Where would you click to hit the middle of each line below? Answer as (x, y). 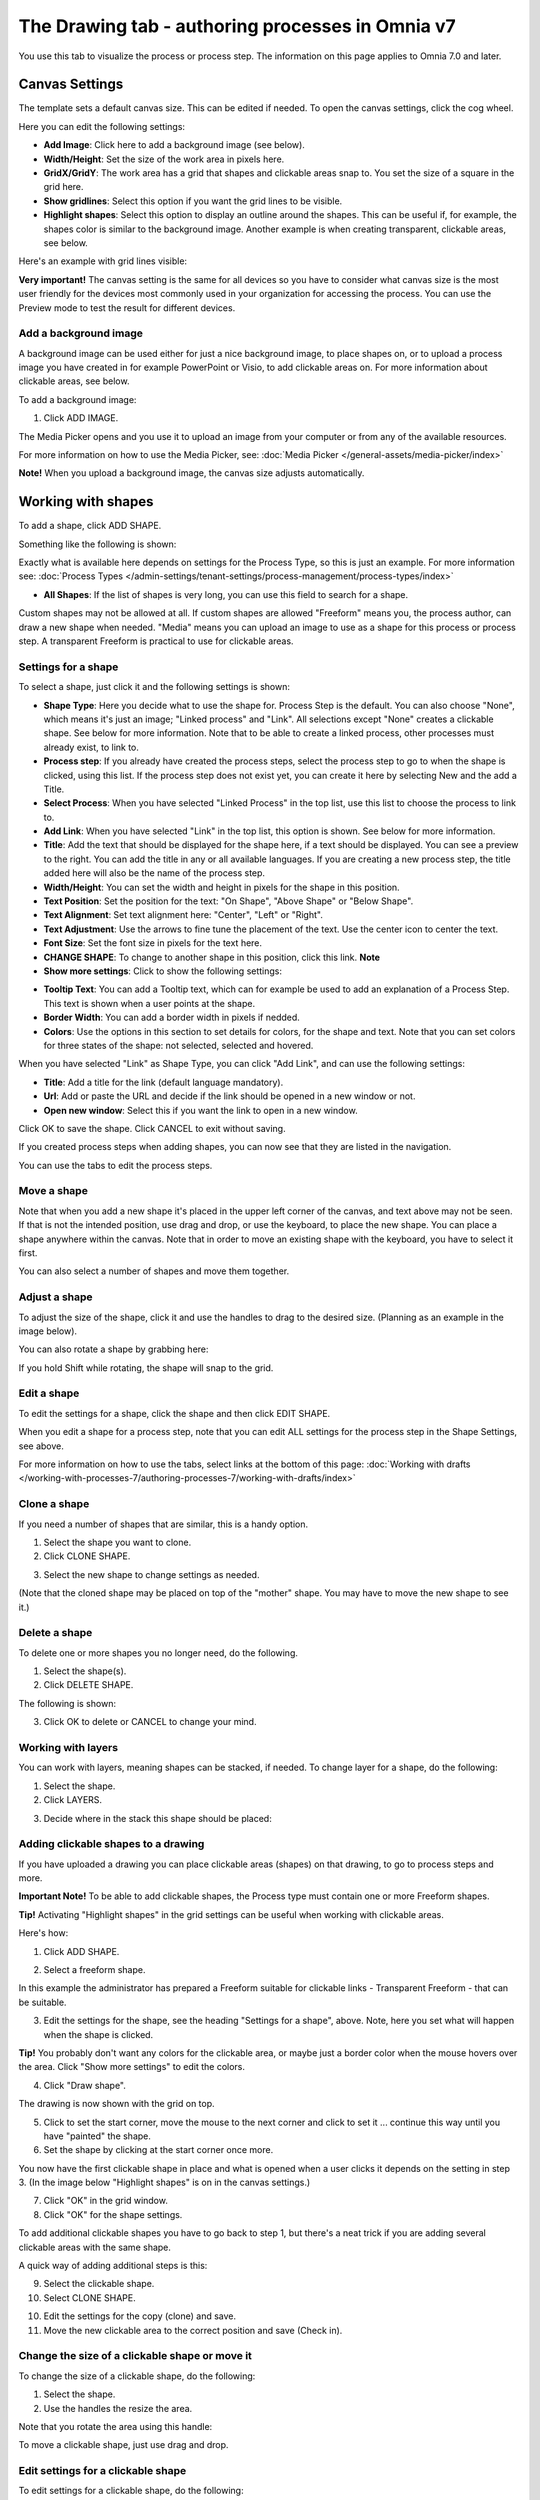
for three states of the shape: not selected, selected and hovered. (178, 1045)
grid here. (63, 187)
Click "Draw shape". (85, 2085)
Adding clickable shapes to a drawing (111, 1844)
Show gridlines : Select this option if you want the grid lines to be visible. (193, 201)
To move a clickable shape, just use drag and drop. (123, 2445)
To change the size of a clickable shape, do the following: (137, 2376)
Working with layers (68, 1747)
